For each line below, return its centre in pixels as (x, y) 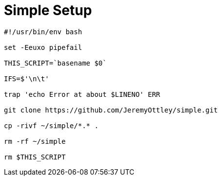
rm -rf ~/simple (35, 141)
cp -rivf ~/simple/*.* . (51, 125)
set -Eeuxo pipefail (43, 47)
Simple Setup (48, 10)
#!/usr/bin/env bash (43, 32)
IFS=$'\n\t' (27, 79)
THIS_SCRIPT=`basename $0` (55, 63)
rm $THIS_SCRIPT (35, 157)
